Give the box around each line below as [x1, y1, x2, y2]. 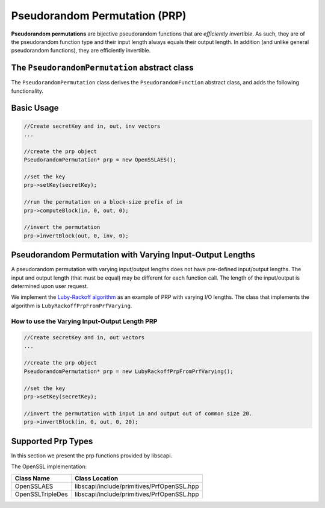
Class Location [74, 474, 119, 482]
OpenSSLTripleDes [14, 490, 69, 498]
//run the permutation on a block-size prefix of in [23, 199, 183, 205]
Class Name [14, 474, 51, 482]
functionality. [11, 87, 44, 95]
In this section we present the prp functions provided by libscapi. [11, 452, 173, 459]
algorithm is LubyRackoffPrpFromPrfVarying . [11, 302, 132, 309]
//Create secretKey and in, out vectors [23, 334, 144, 341]
